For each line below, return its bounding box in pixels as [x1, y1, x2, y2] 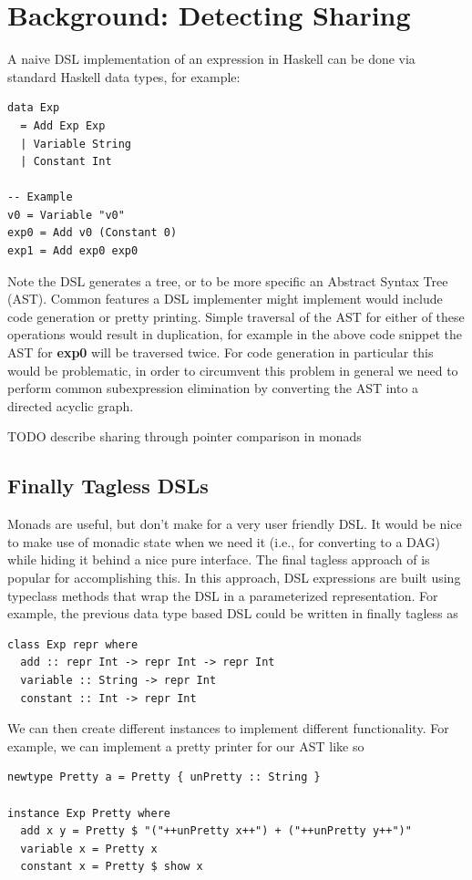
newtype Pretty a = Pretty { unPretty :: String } [7, 771, 321, 784]
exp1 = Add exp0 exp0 [7, 244, 139, 258]
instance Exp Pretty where [7, 806, 170, 820]
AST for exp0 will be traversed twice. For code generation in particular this [7, 343, 434, 362]
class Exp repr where [7, 637, 139, 651]
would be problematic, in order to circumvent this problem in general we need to [7, 360, 458, 379]
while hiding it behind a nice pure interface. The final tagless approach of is [7, 550, 430, 569]
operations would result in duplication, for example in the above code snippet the [7, 325, 462, 344]
